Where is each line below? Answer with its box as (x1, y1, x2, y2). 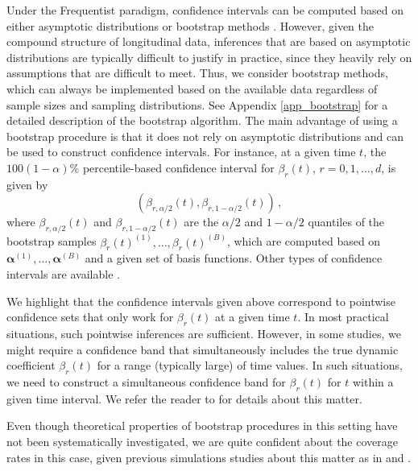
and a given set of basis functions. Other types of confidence (85, 250, 383, 266)
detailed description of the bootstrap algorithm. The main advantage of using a (6, 112, 398, 129)
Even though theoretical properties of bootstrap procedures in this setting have (6, 417, 398, 434)
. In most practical (297, 308, 389, 325)
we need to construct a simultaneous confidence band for (6, 373, 286, 390)
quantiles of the (308, 213, 385, 230)
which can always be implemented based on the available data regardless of (6, 80, 378, 97)
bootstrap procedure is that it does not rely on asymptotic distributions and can (6, 127, 404, 144)
